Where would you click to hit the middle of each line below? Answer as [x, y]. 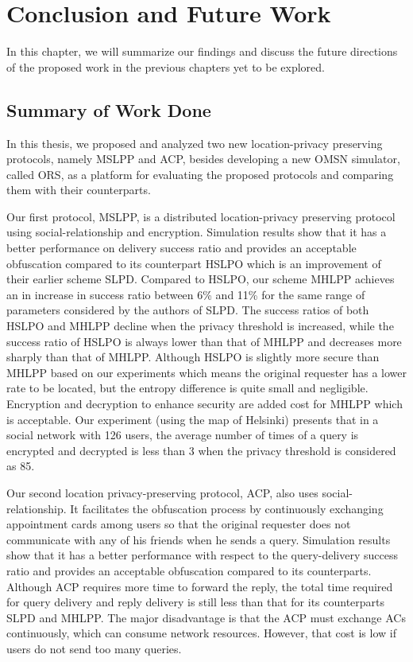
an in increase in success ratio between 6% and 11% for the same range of [186, 294]
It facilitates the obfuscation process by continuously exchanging [227, 508]
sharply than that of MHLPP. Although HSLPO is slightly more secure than [193, 357]
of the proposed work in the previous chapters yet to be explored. [166, 66]
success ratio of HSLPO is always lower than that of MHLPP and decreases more [204, 341]
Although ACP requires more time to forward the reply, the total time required [200, 586]
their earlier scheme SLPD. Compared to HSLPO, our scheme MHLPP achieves [201, 279]
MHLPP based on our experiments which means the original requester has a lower [207, 372]
